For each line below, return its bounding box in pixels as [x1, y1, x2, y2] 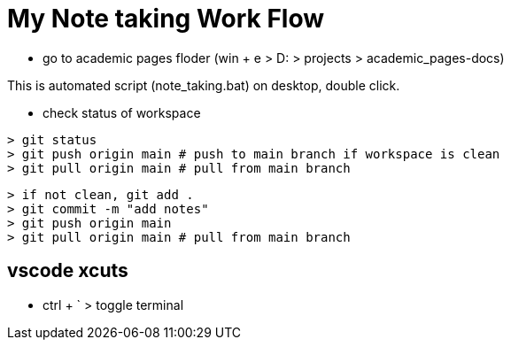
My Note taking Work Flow [7, 4, 325, 34]
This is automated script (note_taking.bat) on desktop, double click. [7, 77, 400, 93]
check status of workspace [43, 104, 201, 120]
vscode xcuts [7, 259, 128, 282]
